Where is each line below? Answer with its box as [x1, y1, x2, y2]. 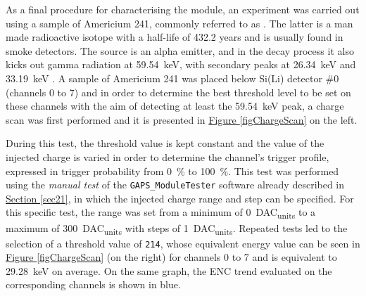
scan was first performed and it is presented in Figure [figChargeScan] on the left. [6, 112, 358, 127]
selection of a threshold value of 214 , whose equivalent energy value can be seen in [6, 236, 360, 250]
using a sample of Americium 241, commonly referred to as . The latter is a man [6, 15, 353, 30]
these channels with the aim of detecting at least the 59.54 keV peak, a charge [6, 98, 344, 113]
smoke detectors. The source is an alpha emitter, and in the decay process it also [6, 43, 354, 58]
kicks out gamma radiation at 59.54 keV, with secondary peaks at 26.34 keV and [6, 57, 356, 72]
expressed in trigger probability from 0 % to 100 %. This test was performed [6, 163, 339, 178]
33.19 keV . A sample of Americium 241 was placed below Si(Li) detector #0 [6, 70, 339, 85]
